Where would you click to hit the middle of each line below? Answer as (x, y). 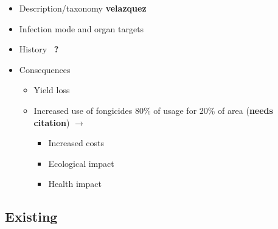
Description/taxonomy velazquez (83, 8)
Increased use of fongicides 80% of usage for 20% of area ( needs (153, 110)
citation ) (52, 122)
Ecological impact (81, 163)
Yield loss (52, 90)
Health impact (75, 184)
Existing (31, 217)
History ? (39, 49)
